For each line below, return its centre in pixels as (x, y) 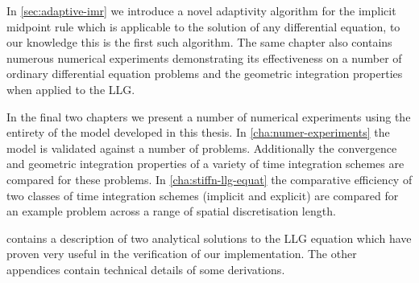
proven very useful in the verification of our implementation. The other (182, 254)
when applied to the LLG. (71, 89)
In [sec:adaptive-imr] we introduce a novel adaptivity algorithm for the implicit (201, 10)
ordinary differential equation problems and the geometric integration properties (205, 74)
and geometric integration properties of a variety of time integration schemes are (205, 164)
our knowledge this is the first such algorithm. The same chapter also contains (199, 42)
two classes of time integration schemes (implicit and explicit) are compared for (203, 195)
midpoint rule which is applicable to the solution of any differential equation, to (203, 26)
